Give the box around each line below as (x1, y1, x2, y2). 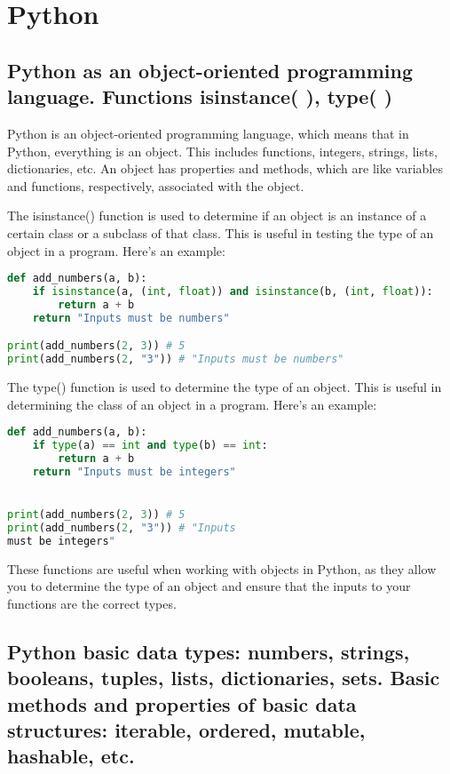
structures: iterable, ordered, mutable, (7, 716, 366, 743)
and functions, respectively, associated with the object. (7, 176, 304, 195)
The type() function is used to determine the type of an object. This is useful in (7, 378, 442, 396)
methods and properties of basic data (7, 690, 357, 717)
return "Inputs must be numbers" (32, 311, 230, 324)
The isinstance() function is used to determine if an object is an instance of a (7, 206, 427, 225)
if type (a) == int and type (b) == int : (32, 439, 268, 452)
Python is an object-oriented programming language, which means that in (7, 124, 409, 142)
